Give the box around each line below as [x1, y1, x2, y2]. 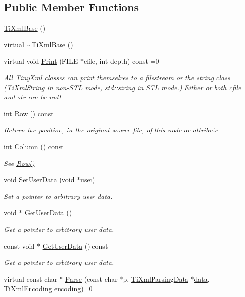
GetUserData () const [42, 240, 108, 251]
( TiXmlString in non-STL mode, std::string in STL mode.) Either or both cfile [4, 82, 241, 92]
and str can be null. [4, 92, 63, 102]
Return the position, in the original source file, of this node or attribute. [4, 125, 220, 135]
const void [4, 240, 35, 251]
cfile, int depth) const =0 [83, 56, 159, 66]
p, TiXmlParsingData [123, 273, 188, 284]
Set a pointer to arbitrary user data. [4, 191, 113, 201]
